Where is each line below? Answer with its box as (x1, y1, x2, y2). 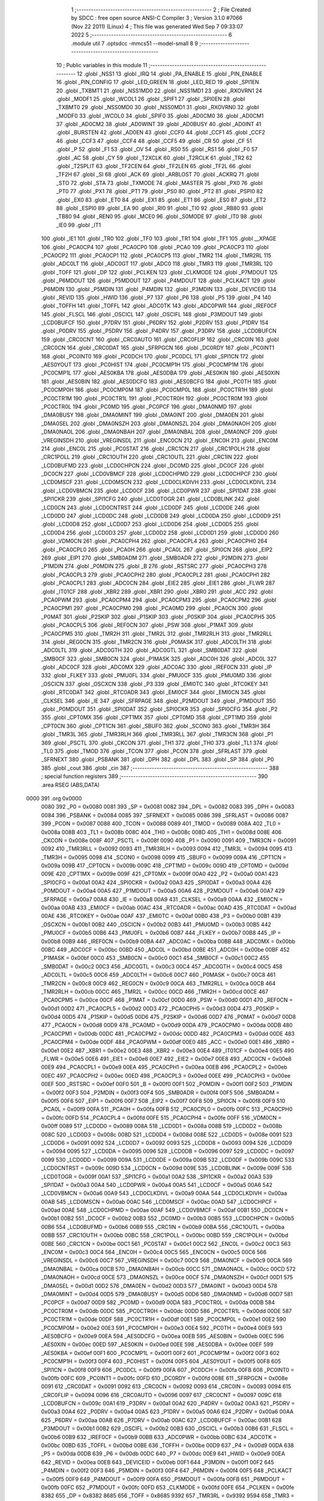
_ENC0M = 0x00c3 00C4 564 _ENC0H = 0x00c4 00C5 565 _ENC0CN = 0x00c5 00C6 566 (41, 1249, 267, 1256)
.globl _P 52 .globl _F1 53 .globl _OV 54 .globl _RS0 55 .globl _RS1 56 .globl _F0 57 (56, 146, 258, 153)
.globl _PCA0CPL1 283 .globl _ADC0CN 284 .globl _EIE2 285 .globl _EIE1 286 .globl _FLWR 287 (41, 579, 275, 587)
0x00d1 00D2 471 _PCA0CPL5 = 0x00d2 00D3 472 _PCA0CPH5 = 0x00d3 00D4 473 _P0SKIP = (41, 1004, 280, 1012)
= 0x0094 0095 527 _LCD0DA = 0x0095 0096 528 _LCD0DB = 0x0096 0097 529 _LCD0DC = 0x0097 (41, 1147, 294, 1155)
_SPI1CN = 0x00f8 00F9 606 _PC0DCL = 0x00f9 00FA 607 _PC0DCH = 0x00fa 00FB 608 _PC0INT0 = (41, 1366, 295, 1373)
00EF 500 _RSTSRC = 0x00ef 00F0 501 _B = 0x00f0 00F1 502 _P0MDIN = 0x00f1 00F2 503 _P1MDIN (41, 1081, 293, 1088)
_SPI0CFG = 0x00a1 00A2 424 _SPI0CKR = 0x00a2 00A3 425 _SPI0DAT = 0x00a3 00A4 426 (41, 878, 272, 886)
